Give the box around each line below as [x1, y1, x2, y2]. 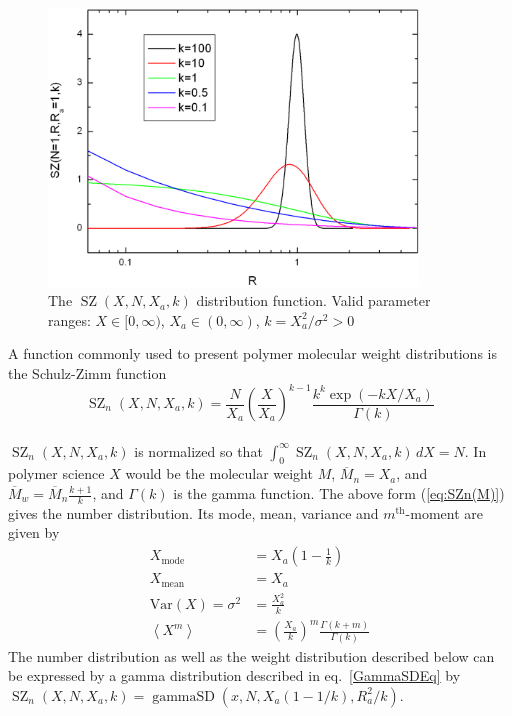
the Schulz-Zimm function [8, 362, 167, 383]
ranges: [48, 309, 91, 330]
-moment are [405, 502, 483, 523]
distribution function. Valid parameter [196, 290, 431, 311]
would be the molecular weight [125, 463, 313, 484]
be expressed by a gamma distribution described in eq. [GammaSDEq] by [8, 665, 461, 686]
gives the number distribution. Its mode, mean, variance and [8, 502, 379, 523]
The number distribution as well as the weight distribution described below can [8, 645, 495, 666]
